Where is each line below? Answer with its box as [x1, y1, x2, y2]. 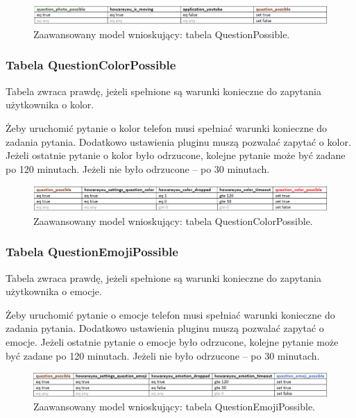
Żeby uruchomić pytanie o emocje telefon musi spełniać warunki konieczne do [6, 307, 335, 321]
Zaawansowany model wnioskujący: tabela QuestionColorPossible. [33, 213, 313, 228]
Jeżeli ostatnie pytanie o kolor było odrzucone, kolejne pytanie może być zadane [6, 148, 346, 162]
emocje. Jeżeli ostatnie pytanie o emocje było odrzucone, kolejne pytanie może [6, 334, 339, 349]
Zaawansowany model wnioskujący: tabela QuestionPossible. [33, 26, 290, 41]
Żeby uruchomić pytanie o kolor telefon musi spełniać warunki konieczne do [6, 120, 328, 135]
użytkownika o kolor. [6, 97, 94, 112]
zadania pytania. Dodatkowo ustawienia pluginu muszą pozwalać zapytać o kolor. [6, 134, 351, 149]
